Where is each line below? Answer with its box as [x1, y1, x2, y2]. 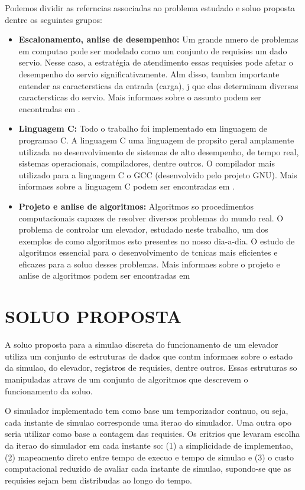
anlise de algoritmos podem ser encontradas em [18, 269, 190, 282]
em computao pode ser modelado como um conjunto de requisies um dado [18, 44, 287, 57]
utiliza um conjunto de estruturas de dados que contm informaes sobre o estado [5, 349, 293, 362]
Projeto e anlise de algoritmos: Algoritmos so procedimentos [18, 200, 254, 212]
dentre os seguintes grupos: [5, 13, 102, 25]
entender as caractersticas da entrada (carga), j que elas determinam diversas [18, 79, 298, 92]
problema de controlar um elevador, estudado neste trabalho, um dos [18, 223, 268, 236]
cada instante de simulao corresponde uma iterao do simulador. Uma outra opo [5, 416, 292, 428]
